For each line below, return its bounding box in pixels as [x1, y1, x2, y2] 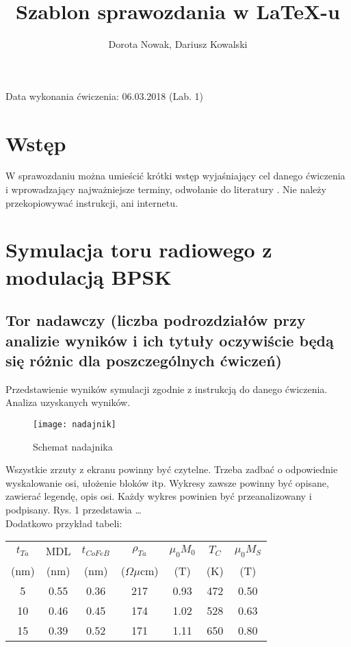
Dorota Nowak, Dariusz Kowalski [108, 37, 248, 51]
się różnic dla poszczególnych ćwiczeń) [5, 349, 282, 370]
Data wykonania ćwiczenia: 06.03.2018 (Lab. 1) [5, 88, 203, 103]
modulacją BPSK [5, 262, 172, 290]
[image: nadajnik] [33, 419, 116, 429]
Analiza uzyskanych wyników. [5, 395, 131, 409]
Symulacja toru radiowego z [5, 236, 272, 264]
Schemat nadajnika [33, 439, 113, 453]
